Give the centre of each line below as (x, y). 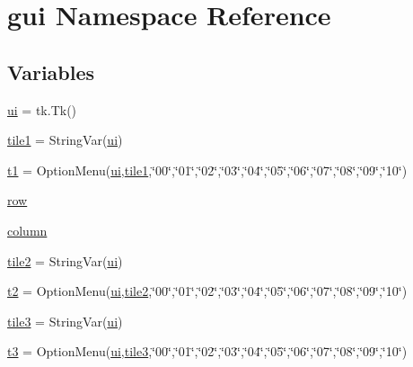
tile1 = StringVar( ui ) (65, 140)
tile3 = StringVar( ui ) (65, 321)
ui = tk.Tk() (42, 109)
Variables (51, 72)
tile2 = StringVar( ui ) (65, 260)
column (27, 230)
